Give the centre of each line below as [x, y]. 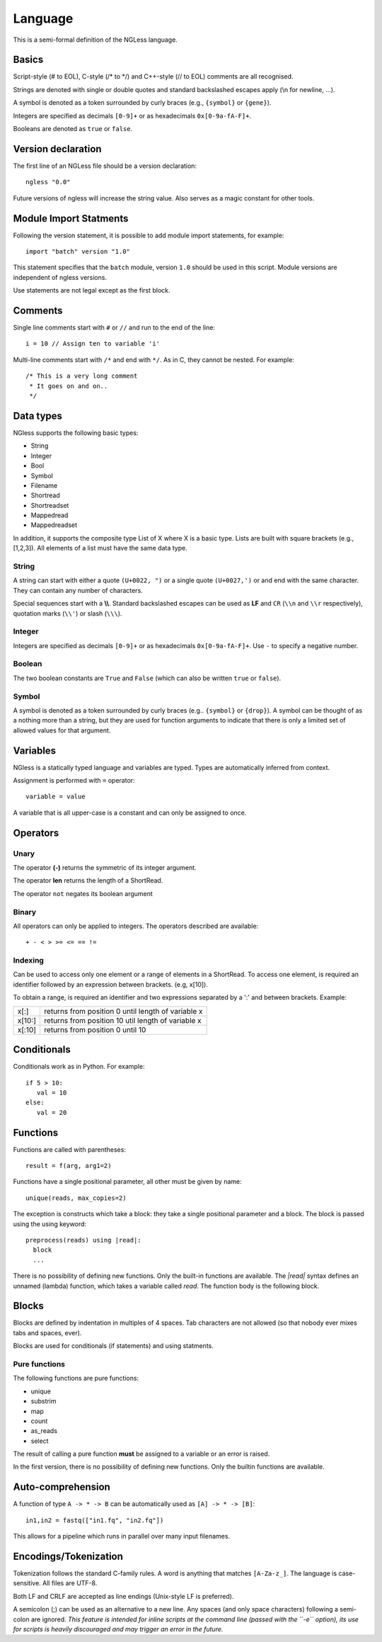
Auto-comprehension [62, 1487]
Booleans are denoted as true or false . [73, 129]
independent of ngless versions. [60, 277]
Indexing [28, 961]
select [40, 1441]
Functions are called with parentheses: [70, 1149]
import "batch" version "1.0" [78, 251]
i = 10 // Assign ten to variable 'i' [93, 344]
